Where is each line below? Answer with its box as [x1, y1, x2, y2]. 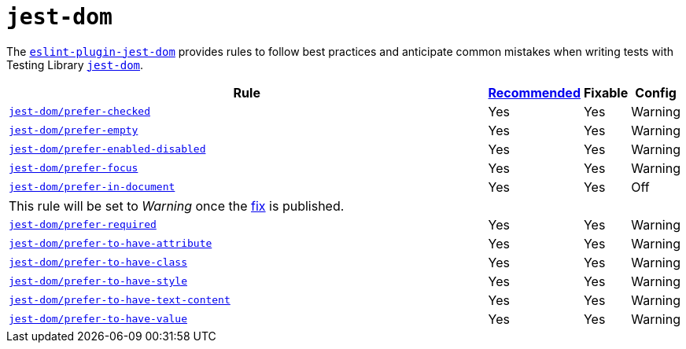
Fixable [583, 84, 629, 101]
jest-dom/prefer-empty [9, 124, 138, 137]
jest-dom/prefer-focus [9, 162, 138, 174]
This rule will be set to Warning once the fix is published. [9, 197, 345, 214]
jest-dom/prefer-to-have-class [9, 256, 187, 269]
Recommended [488, 84, 581, 101]
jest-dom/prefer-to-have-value [9, 313, 187, 325]
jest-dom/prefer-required [9, 219, 157, 231]
